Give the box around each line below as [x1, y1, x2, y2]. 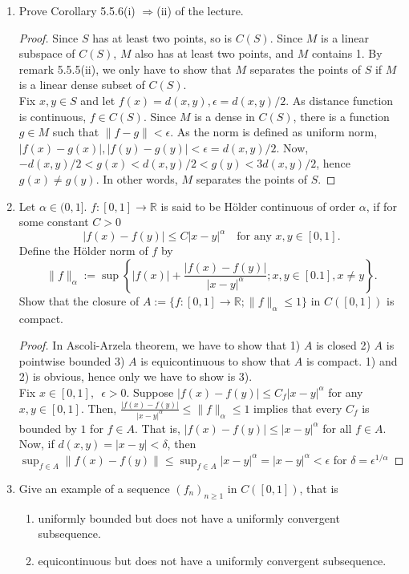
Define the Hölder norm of [18, 242, 148, 259]
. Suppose [126, 383, 174, 400]
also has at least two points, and [135, 45, 294, 62]
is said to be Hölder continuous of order [160, 197, 356, 214]
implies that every [253, 399, 342, 416]
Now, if [18, 435, 55, 452]
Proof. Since [18, 29, 79, 46]
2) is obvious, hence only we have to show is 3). [18, 368, 253, 385]
